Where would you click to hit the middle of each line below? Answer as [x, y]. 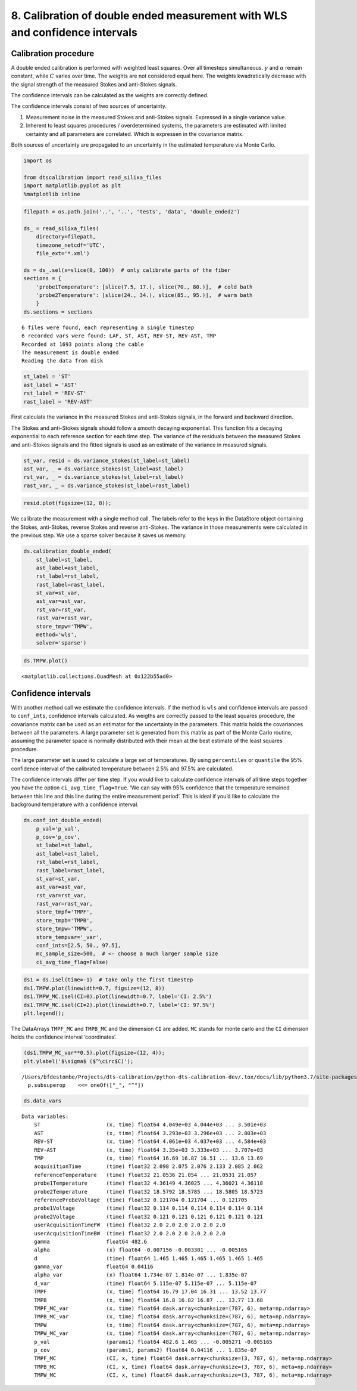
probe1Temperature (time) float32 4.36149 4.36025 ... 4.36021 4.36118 [148, 1183]
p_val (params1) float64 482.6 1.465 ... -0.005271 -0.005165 [153, 1342]
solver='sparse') [61, 643]
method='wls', [57, 635]
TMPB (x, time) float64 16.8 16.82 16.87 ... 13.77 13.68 [148, 1300]
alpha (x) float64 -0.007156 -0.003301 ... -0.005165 [140, 1250]
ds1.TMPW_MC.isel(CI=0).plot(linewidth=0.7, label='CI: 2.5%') [118, 997]
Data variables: [45, 1117]
